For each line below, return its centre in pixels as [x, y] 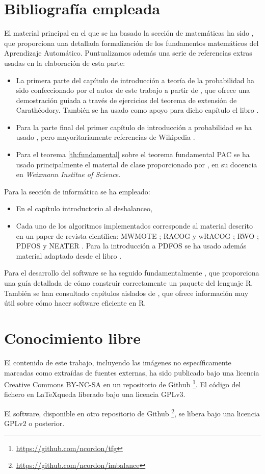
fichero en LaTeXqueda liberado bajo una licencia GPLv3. [95, 394]
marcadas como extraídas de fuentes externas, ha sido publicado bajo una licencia [132, 372]
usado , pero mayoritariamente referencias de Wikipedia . [105, 137]
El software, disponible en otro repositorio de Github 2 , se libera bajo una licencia [132, 412]
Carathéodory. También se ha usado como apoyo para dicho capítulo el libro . [137, 110]
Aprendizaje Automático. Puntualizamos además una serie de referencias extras [128, 53]
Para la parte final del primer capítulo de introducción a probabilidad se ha [134, 127]
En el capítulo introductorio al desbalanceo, [84, 208]
